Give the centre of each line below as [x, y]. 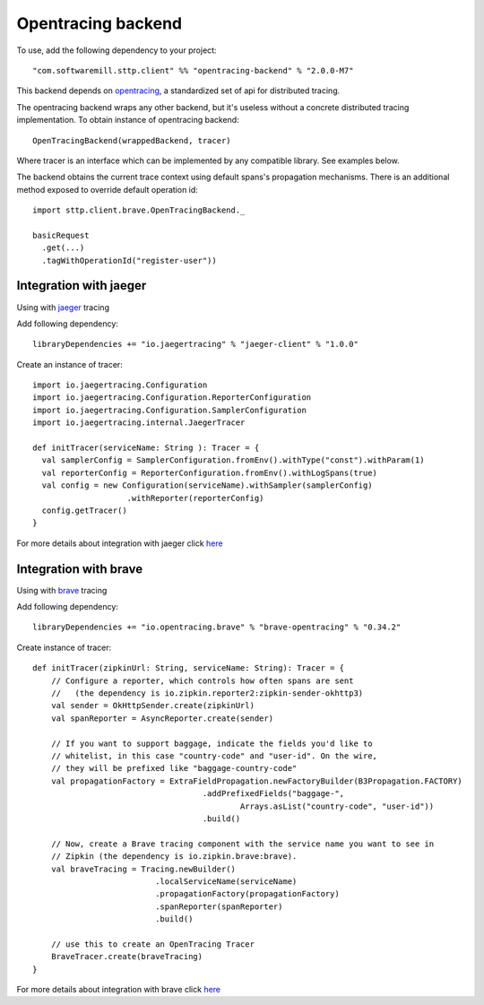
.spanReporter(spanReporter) [219, 906]
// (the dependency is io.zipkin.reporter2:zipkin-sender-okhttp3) [207, 693]
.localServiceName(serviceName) [226, 881]
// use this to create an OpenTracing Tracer [153, 944]
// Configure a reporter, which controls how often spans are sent [202, 680]
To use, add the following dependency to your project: [117, 50]
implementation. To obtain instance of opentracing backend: [128, 120]
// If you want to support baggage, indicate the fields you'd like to [212, 743]
